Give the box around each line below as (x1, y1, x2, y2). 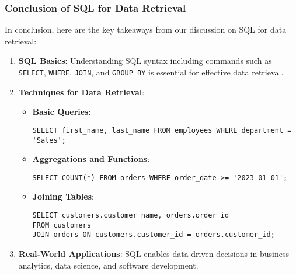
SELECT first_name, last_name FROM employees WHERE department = (32, 126, 292, 135)
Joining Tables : (32, 190, 94, 202)
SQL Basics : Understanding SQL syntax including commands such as (18, 54, 272, 67)
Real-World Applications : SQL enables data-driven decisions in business (18, 247, 289, 259)
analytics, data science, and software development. (18, 259, 199, 271)
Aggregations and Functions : (32, 153, 150, 165)
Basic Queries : (32, 105, 91, 118)
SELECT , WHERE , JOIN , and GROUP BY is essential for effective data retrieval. (18, 66, 284, 78)
